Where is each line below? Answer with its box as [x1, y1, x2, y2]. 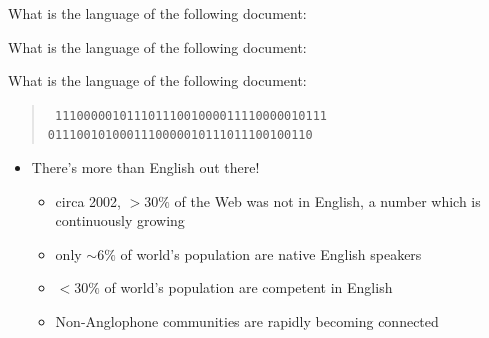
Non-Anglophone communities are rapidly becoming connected [55, 311, 439, 332]
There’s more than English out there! [31, 157, 260, 178]
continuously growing [55, 210, 185, 231]
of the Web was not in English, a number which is [174, 190, 481, 211]
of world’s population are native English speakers [120, 243, 422, 264]
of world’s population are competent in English [104, 277, 393, 298]
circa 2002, [55, 190, 121, 211]
